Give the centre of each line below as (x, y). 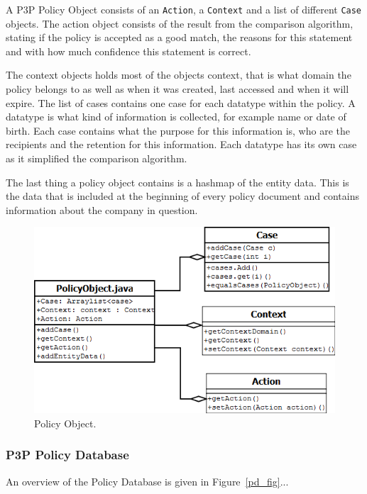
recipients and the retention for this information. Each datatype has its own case (181, 144)
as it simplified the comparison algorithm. (97, 158)
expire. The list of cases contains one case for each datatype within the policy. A (181, 102)
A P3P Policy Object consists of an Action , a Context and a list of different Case (184, 9)
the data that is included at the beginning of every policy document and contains (183, 196)
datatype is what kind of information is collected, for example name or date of (176, 117)
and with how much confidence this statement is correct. (128, 51)
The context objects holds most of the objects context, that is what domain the (179, 75)
